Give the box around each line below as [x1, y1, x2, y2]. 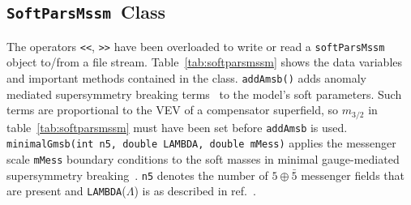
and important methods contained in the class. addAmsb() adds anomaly [6, 70, 366, 87]
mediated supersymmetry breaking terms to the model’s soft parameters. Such [6, 85, 402, 102]
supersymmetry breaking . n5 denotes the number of [6, 166, 268, 183]
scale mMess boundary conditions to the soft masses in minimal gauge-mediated [6, 151, 400, 168]
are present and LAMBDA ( [6, 182, 126, 199]
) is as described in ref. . [134, 182, 256, 199]
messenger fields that [301, 166, 405, 183]
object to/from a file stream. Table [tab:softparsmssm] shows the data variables [6, 53, 403, 70]
